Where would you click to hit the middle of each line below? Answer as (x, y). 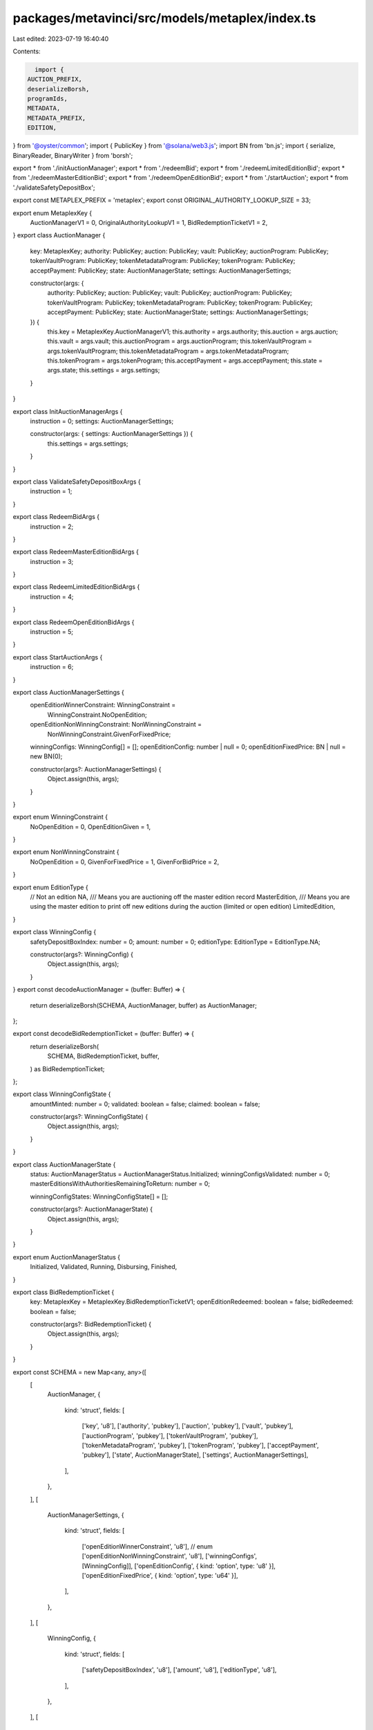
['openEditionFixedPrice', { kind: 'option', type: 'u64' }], (160, 1575)
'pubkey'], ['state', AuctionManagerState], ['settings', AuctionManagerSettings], (195, 1455)
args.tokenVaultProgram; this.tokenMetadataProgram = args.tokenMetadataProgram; (168, 351)
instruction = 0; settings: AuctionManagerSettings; (102, 421)
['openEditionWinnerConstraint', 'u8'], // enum (147, 1546)
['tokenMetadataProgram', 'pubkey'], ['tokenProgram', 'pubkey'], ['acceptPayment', (200, 1445)
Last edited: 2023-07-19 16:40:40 (61, 39)
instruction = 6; (52, 667)
